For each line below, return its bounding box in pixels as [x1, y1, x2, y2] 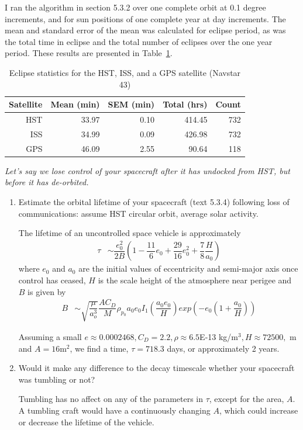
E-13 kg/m [199, 331, 239, 343]
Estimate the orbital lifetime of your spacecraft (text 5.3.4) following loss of [18, 195, 290, 207]
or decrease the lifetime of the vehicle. [18, 415, 154, 428]
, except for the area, [209, 393, 284, 405]
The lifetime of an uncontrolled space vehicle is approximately [18, 227, 241, 239]
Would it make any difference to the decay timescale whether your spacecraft [18, 362, 295, 374]
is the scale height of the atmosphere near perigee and [98, 274, 292, 286]
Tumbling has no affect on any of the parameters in [18, 393, 204, 405]
